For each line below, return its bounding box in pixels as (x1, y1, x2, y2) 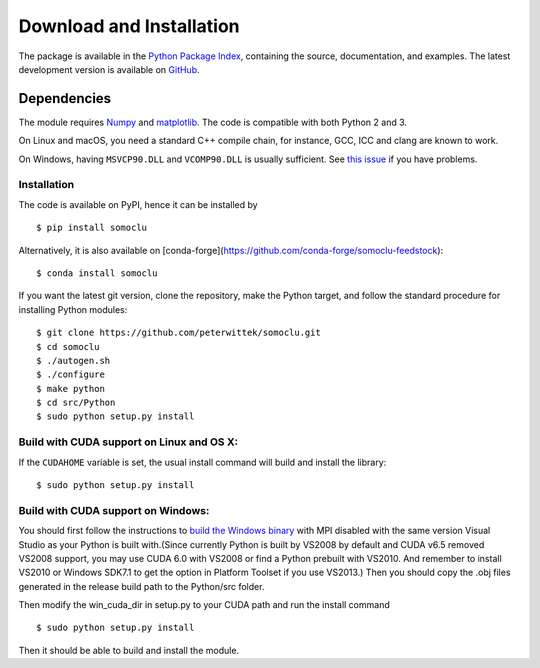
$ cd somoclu (36, 341, 100, 352)
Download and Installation (18, 15, 240, 37)
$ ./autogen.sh (36, 355, 111, 366)
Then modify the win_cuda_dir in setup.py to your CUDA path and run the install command (18, 599, 390, 611)
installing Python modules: (18, 303, 128, 315)
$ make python (36, 383, 105, 394)
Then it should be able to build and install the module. (18, 644, 240, 656)
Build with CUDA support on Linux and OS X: (18, 435, 239, 449)
